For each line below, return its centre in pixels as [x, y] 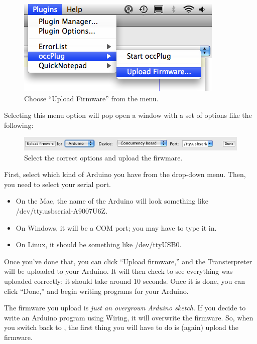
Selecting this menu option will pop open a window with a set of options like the [128, 115]
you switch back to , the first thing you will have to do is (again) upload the [121, 327]
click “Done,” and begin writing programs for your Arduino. [96, 291]
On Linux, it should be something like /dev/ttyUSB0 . [99, 244]
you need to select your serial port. [57, 184]
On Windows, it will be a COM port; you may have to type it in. [116, 227]
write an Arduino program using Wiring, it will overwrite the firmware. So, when [129, 317]
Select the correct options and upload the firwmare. [103, 157]
